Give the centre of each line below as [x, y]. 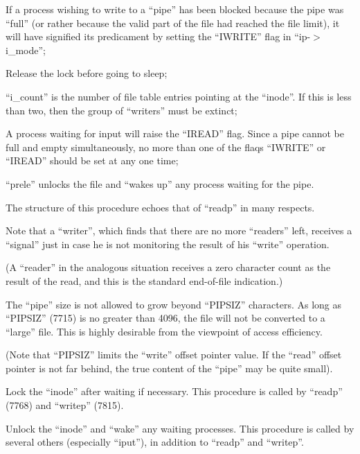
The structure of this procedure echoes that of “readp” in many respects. [160, 207]
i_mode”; [26, 50]
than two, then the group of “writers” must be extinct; [121, 110]
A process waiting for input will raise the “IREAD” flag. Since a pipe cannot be [175, 133]
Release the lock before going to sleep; [87, 73]
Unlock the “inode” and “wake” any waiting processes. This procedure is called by [180, 428]
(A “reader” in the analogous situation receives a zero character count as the [168, 267]
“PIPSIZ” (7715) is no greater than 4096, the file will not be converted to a [165, 318]
